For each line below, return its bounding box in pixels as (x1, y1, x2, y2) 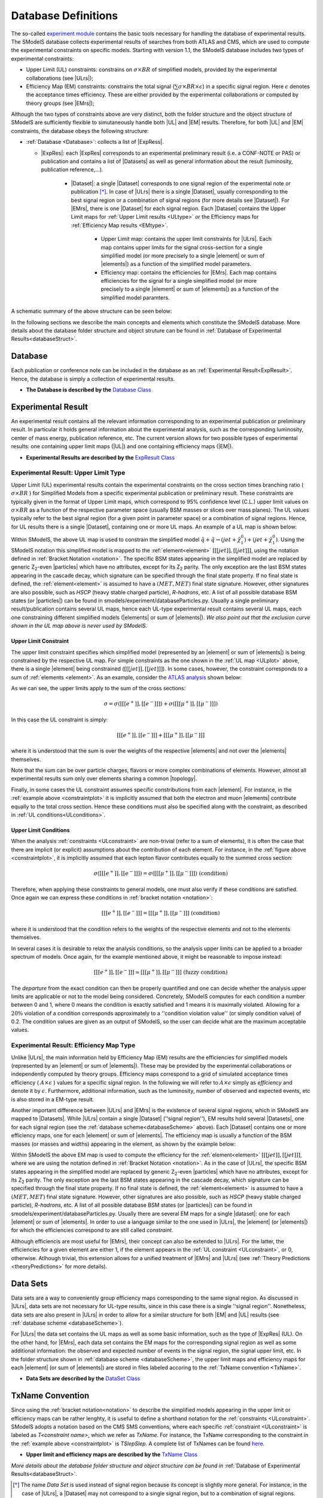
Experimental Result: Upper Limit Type (11, 469, 126, 477)
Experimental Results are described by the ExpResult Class (26, 454, 175, 461)
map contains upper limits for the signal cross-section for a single (100, 243, 263, 251)
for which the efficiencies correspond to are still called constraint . (11, 1227, 173, 1234)
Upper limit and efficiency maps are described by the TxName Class (26, 1451, 197, 1458)
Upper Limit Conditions (11, 827, 70, 834)
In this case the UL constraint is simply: (11, 716, 108, 723)
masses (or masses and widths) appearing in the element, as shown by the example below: (11, 1140, 236, 1147)
